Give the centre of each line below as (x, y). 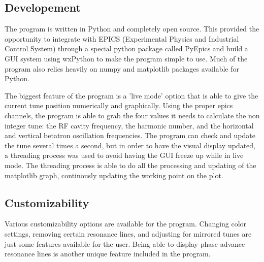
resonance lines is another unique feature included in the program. (108, 254)
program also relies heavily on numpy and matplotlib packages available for (122, 68)
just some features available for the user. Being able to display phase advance (125, 243)
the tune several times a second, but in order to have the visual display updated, (130, 145)
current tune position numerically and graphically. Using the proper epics (119, 105)
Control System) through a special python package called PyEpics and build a (126, 48)
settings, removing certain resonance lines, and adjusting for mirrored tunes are (128, 233)
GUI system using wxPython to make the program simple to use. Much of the (126, 58)
